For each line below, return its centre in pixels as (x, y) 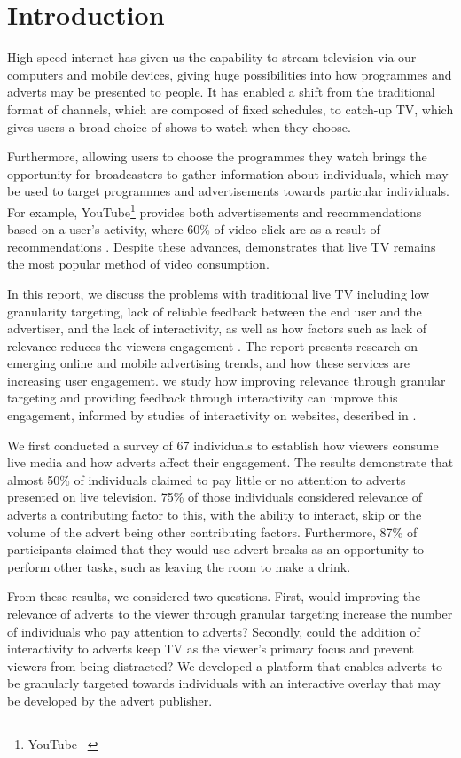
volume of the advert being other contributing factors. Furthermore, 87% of (212, 531)
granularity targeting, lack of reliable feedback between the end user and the (215, 311)
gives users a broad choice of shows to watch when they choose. (179, 126)
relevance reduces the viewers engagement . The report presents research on (212, 345)
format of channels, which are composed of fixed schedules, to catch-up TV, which (230, 109)
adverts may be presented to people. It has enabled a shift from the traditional (221, 92)
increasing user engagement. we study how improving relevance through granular (227, 380)
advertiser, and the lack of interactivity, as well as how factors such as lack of (217, 328)
